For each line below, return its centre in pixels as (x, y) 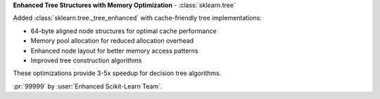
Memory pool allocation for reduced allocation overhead (112, 41)
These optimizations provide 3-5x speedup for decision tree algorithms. (117, 73)
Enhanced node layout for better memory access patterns (114, 51)
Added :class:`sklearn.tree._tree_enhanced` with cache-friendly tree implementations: (137, 18)
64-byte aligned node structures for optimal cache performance (124, 31)
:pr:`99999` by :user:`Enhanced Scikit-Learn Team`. (88, 86)
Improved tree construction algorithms (86, 60)
